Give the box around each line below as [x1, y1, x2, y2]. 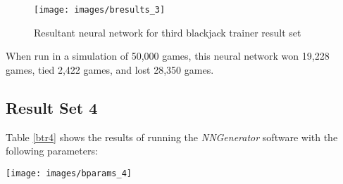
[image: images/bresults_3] [34, 5, 166, 15]
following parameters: [6, 143, 98, 158]
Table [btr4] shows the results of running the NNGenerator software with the [6, 129, 338, 144]
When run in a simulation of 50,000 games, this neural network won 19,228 [6, 48, 330, 63]
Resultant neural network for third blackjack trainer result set [34, 25, 301, 39]
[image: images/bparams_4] [6, 168, 132, 178]
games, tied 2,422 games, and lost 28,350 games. [6, 62, 214, 77]
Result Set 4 [6, 96, 98, 118]
